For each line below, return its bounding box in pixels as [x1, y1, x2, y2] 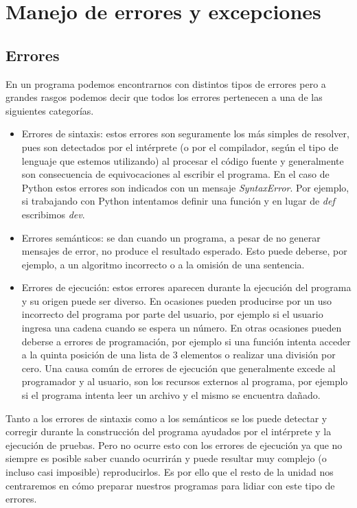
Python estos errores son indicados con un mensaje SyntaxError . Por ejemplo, [21, 180, 349, 194]
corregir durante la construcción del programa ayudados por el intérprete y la [5, 424, 332, 439]
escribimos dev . [21, 207, 85, 221]
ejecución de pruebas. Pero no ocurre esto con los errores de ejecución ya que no [5, 437, 343, 452]
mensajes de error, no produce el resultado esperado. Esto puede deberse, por [21, 244, 347, 258]
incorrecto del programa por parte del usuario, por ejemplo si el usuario [21, 307, 323, 321]
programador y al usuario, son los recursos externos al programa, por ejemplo [21, 374, 348, 389]
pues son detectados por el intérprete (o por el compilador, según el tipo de [21, 139, 338, 154]
